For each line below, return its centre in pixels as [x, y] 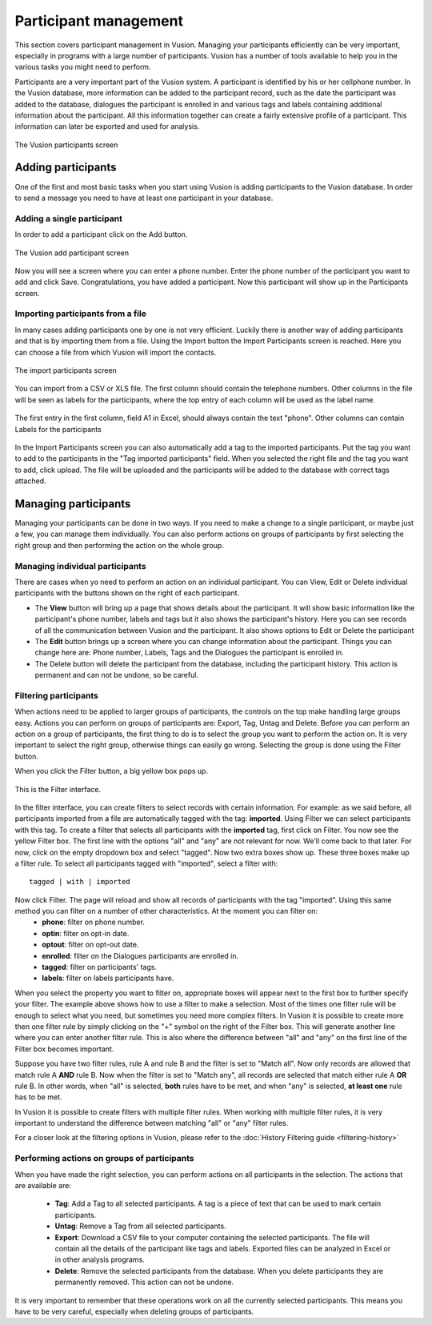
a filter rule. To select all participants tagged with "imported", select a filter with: [146, 863]
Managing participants [73, 504]
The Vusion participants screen [66, 145]
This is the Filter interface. [58, 789]
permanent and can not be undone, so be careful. [117, 675]
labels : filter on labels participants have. [108, 978]
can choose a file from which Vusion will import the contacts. [116, 352]
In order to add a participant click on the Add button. [101, 234]
